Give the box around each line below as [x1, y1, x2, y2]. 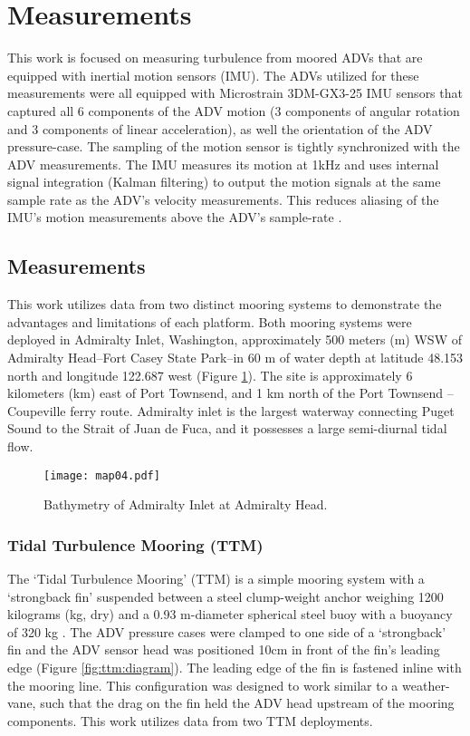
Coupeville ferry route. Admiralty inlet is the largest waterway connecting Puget [7, 401, 455, 420]
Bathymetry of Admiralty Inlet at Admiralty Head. [43, 495, 328, 514]
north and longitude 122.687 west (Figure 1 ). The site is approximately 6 [7, 365, 413, 384]
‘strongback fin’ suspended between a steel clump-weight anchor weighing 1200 [7, 586, 444, 605]
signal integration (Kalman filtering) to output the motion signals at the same [7, 172, 441, 191]
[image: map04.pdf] [43, 469, 160, 482]
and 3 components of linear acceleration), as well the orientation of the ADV [7, 119, 433, 138]
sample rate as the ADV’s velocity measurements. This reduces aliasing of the [7, 189, 439, 208]
